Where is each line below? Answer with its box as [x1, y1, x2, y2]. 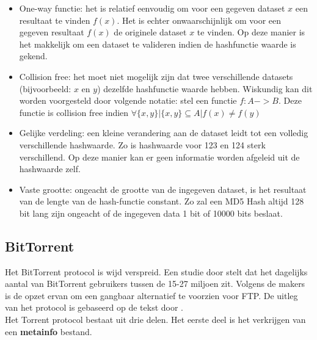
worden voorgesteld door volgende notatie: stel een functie [19, 94, 237, 107]
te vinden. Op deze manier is [197, 26, 305, 38]
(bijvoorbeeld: [19, 82, 71, 95]
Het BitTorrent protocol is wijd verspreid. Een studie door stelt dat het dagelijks [5, 265, 308, 278]
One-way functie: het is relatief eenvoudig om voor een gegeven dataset [19, 2, 285, 14]
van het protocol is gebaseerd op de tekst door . [5, 301, 184, 314]
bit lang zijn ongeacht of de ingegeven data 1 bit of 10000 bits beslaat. [19, 206, 283, 219]
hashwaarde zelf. [19, 162, 81, 175]
